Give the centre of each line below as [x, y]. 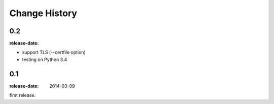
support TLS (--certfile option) [54, 53]
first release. [23, 95]
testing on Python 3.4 [45, 59]
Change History [43, 13]
